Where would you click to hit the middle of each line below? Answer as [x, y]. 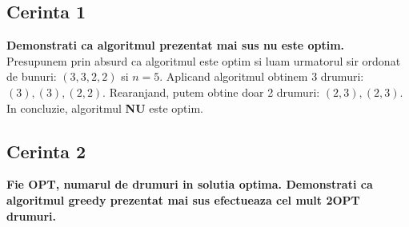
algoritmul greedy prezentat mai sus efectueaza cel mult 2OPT [183, 199]
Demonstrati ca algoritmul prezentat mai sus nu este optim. [176, 45]
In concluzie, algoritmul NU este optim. [105, 108]
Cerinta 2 [46, 151]
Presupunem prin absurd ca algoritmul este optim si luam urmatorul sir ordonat [204, 60]
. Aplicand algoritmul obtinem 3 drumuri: [262, 76]
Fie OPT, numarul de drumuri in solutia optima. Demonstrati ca [190, 184]
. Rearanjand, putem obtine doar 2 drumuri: [211, 92]
